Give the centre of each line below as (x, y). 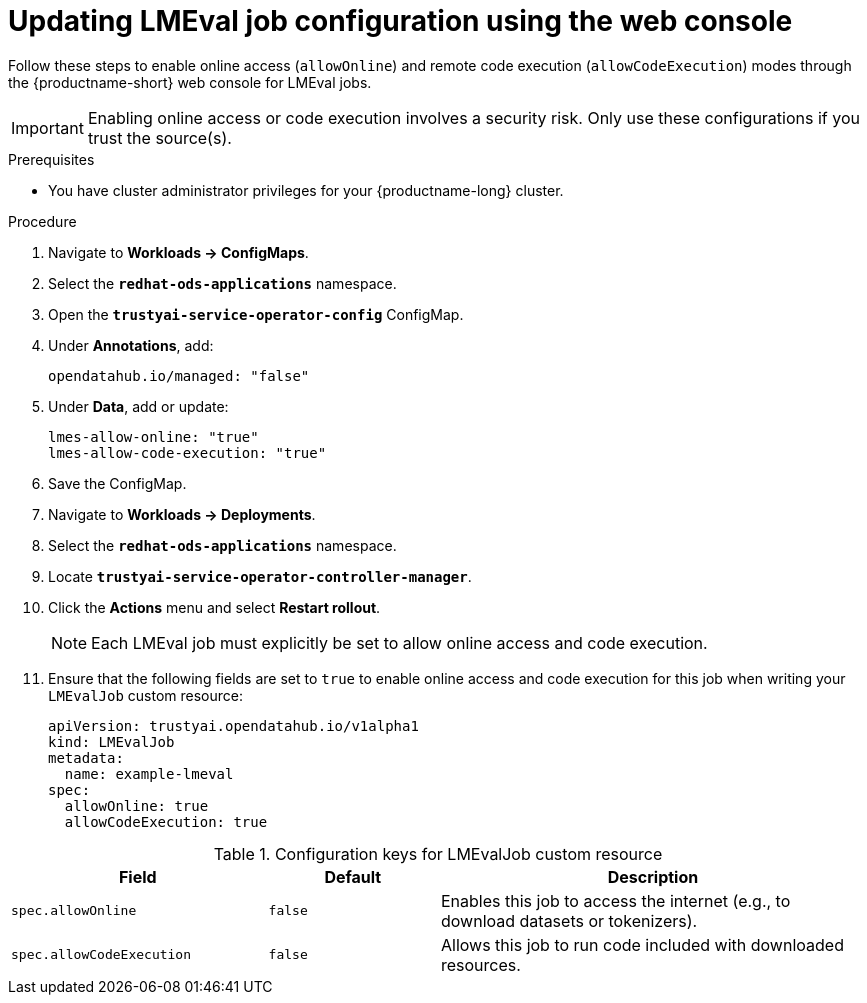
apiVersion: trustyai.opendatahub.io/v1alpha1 (233, 725)
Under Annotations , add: (131, 345)
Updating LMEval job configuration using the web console (400, 21)
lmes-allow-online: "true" (153, 436)
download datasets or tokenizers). (569, 920)
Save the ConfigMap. (117, 483)
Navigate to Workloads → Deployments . (182, 514)
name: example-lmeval (149, 773)
